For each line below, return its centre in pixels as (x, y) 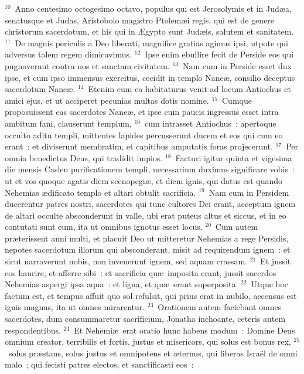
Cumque (237, 100)
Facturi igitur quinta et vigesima (234, 157)
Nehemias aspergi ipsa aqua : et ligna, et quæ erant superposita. (122, 284)
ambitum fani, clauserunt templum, (68, 123)
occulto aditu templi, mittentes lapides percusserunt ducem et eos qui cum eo (144, 135)
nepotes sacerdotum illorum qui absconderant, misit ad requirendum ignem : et (148, 249)
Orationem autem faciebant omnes (220, 307)
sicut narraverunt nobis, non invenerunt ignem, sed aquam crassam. (126, 261)
